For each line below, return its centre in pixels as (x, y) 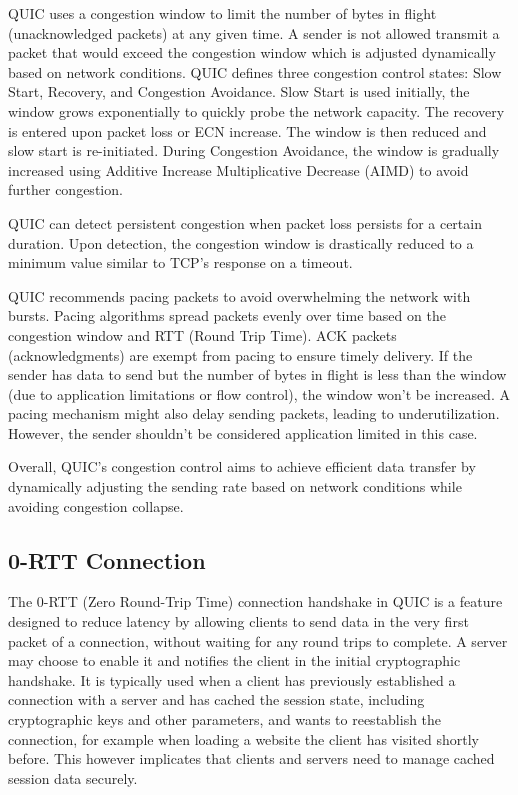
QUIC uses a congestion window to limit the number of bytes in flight (222, 13)
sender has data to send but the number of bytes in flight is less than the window (257, 374)
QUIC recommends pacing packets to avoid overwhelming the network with (239, 295)
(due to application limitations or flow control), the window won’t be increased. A (259, 393)
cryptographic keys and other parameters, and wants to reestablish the (225, 719)
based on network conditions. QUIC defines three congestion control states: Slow (255, 71)
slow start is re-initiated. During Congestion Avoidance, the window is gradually (254, 150)
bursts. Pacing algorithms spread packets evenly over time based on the (227, 315)
